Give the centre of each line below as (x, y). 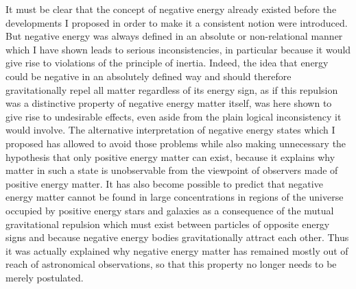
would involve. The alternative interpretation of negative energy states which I (170, 130)
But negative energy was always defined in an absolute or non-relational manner (174, 36)
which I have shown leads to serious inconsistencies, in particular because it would (178, 49)
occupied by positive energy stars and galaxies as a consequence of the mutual (170, 210)
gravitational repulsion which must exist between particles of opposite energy (168, 224)
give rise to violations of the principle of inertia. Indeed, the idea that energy (167, 63)
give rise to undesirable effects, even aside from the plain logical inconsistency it (174, 116)
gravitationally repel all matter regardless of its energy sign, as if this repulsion (172, 89)
